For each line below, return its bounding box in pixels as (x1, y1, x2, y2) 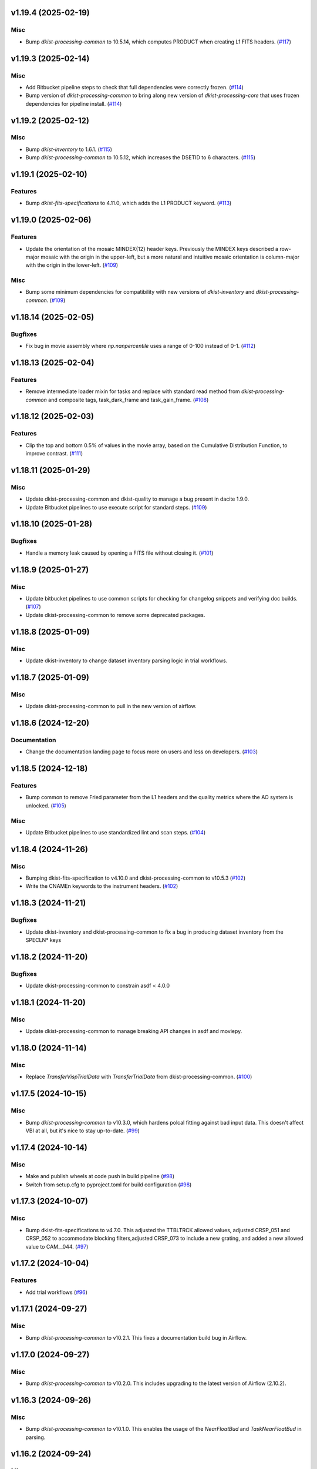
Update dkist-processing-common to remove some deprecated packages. (25, 611, 205, 618)
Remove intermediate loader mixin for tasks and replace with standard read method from (25, 388, 240, 395)
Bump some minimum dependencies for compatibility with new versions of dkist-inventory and (25, 289, 255, 296)
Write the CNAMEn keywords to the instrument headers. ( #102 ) (25, 883, 178, 890)
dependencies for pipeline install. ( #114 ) (25, 100, 122, 107)
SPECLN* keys (25, 937, 62, 944)
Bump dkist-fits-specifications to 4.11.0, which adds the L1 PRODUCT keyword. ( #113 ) (25, 200, 232, 207)
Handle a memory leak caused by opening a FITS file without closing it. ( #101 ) (25, 549, 214, 556)
